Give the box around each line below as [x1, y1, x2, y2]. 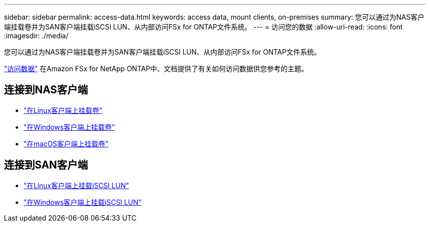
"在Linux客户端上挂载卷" [24, 106, 103, 114]
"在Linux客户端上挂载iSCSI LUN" [24, 181, 129, 190]
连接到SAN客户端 [4, 159, 88, 171]
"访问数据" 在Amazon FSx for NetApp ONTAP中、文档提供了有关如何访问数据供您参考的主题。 [4, 64, 308, 73]
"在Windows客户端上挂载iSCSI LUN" [24, 198, 142, 206]
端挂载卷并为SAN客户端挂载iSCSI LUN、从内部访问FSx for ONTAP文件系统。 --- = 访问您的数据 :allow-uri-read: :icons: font [4, 23, 403, 31]
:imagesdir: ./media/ [4, 31, 69, 40]
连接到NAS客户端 [4, 84, 88, 96]
